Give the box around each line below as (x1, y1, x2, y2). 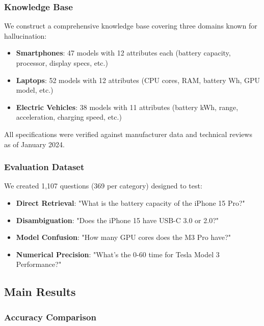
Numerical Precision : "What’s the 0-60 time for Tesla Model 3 (16, 249, 220, 259)
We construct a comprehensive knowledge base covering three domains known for (4, 20, 257, 31)
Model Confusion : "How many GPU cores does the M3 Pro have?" (16, 232, 231, 242)
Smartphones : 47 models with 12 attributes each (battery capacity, (16, 47, 231, 58)
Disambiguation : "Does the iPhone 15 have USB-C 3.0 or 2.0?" (16, 214, 219, 225)
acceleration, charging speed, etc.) (16, 112, 122, 122)
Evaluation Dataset (4, 160, 85, 173)
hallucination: (4, 30, 47, 41)
